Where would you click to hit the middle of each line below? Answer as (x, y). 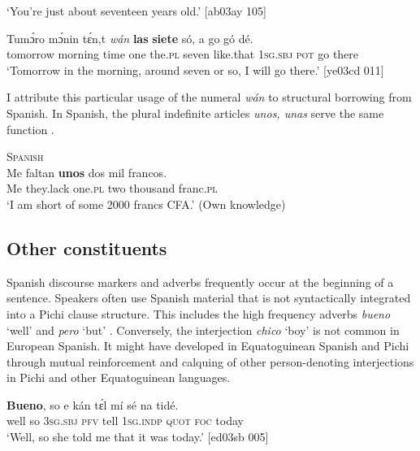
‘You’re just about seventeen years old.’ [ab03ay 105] (136, 11)
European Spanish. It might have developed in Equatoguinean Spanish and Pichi (208, 346)
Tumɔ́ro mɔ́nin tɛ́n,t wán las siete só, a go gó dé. (130, 38)
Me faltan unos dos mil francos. (87, 172)
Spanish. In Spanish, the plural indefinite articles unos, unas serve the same (195, 113)
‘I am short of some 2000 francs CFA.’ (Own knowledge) (146, 204)
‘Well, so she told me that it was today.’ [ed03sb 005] (138, 437)
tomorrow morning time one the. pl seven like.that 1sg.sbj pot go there (183, 54)
